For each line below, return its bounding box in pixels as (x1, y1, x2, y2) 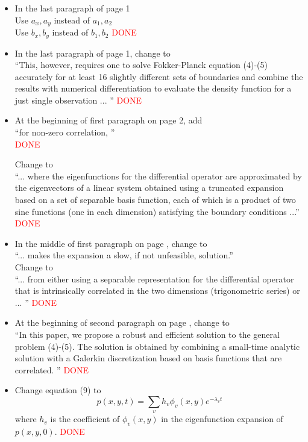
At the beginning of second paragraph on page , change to (14, 316, 230, 329)
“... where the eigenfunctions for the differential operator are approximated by (14, 169, 302, 182)
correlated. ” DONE (14, 363, 89, 376)
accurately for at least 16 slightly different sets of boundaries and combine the (14, 70, 303, 82)
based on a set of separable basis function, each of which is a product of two (14, 193, 296, 206)
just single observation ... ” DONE (14, 93, 142, 106)
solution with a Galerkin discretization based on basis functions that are (14, 352, 282, 364)
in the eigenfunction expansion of (161, 412, 283, 425)
